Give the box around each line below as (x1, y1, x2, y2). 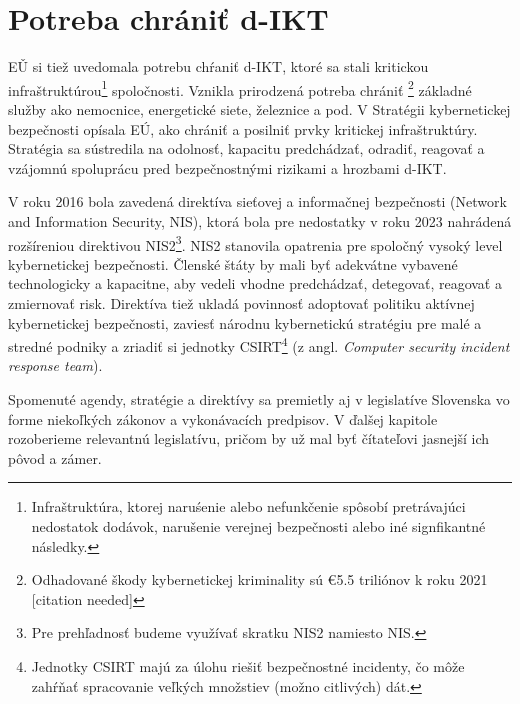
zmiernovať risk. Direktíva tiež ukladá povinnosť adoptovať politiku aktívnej (8, 292, 475, 313)
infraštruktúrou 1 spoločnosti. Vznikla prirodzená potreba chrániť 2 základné (8, 76, 472, 100)
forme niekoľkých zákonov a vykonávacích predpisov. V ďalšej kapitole (8, 408, 438, 429)
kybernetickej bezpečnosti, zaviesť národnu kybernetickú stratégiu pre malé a (8, 312, 482, 333)
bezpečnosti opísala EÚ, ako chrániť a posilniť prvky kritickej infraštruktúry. (8, 118, 478, 139)
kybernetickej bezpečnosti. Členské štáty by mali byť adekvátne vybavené (8, 253, 458, 274)
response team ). (8, 355, 103, 376)
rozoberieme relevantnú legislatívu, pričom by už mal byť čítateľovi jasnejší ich (8, 428, 490, 449)
